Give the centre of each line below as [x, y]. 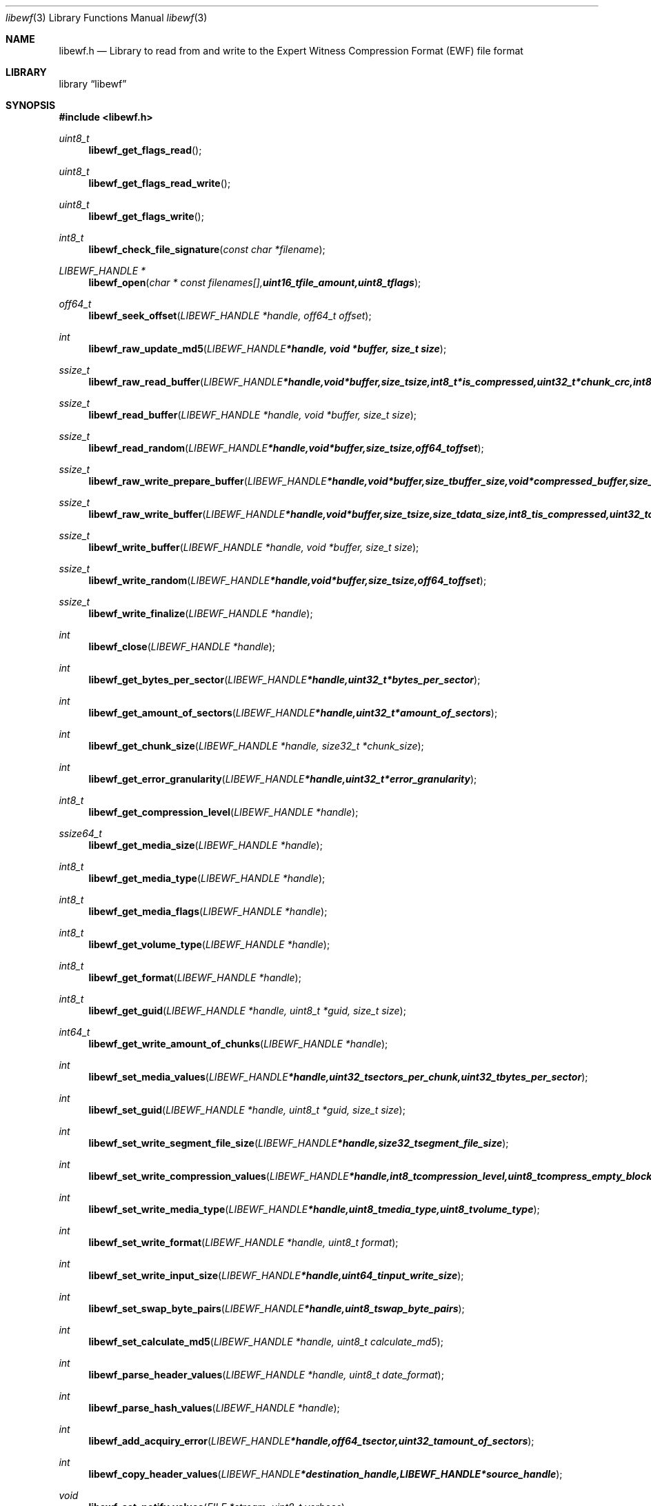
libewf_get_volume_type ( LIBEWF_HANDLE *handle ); [209, 944]
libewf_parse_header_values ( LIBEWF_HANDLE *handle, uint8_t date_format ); [266, 1375]
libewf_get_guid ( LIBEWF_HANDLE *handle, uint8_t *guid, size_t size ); [247, 1011]
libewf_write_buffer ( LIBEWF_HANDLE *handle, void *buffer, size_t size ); [254, 547]
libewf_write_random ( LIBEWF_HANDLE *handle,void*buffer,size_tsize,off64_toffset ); [288, 580]
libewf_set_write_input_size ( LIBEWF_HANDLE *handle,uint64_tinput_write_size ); [276, 1275]
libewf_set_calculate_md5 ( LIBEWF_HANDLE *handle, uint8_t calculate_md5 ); [266, 1342]
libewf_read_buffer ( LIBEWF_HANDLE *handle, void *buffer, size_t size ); [253, 415]
